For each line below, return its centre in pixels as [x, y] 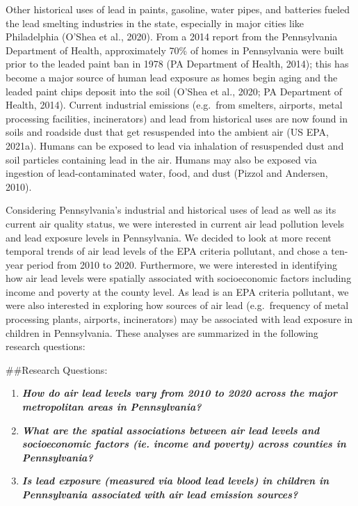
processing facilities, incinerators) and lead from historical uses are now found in [177, 118]
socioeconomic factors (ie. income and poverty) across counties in [184, 444]
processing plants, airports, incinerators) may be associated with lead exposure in [179, 319]
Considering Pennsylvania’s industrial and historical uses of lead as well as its [171, 210]
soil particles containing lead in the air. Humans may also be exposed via [161, 159]
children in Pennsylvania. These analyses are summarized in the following [162, 332]
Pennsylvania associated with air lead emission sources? [160, 494]
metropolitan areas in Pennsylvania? [112, 407]
